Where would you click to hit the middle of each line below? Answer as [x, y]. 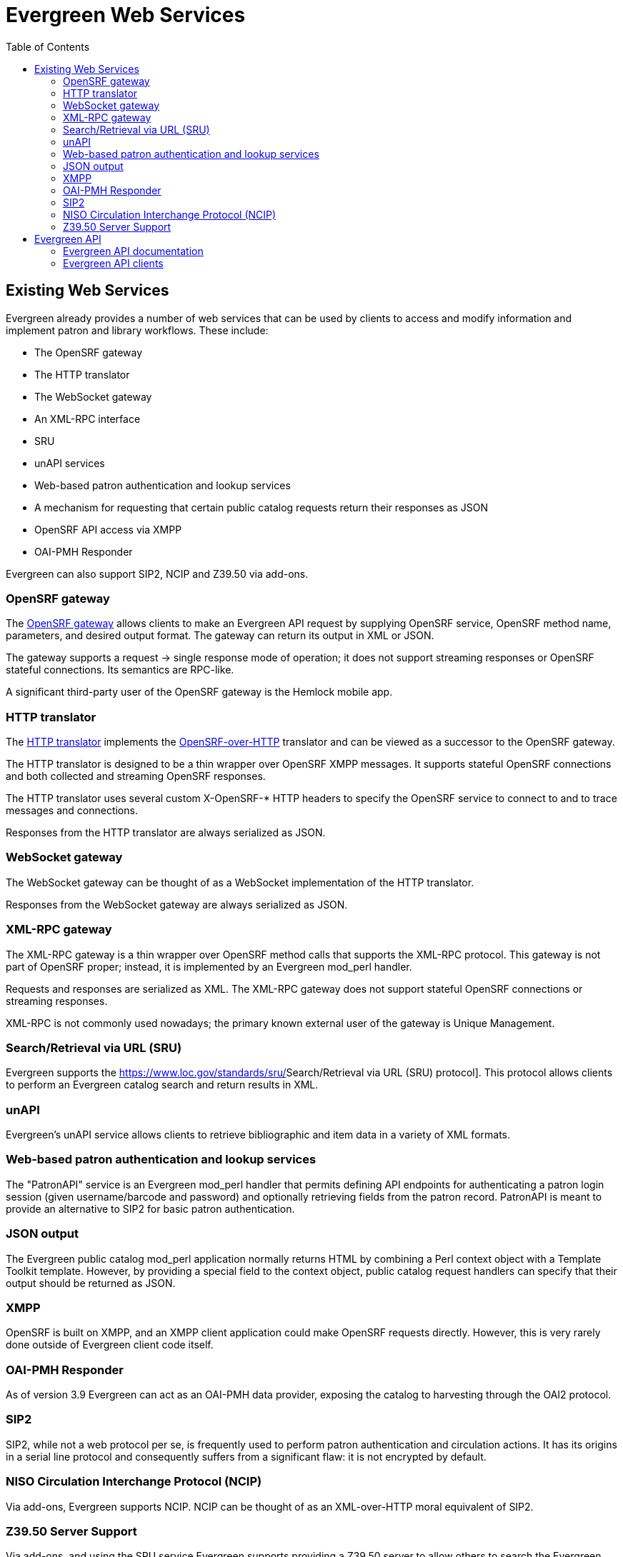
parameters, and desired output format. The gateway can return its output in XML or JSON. [220, 636]
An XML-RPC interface [88, 419]
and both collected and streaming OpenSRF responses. [136, 776]
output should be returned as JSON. [91, 1283]
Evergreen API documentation [133, 251]
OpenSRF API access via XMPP [108, 529]
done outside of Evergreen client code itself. [110, 1345]
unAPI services [70, 463]
